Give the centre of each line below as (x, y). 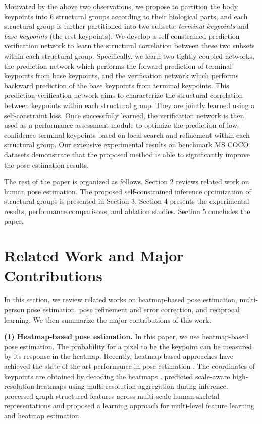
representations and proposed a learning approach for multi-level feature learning (129, 406)
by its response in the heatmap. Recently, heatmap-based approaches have (119, 356)
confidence (20, 135)
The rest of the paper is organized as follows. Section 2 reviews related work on (127, 181)
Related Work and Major (94, 256)
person (14, 309)
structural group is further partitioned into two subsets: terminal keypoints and (126, 26)
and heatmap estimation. (43, 415)
